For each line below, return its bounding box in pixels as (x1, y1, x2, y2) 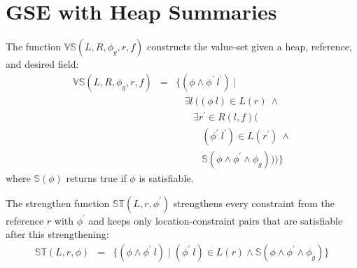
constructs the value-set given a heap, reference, (147, 39, 352, 54)
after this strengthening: (6, 227, 109, 241)
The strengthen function (6, 195, 110, 210)
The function (6, 39, 61, 54)
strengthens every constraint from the (173, 195, 335, 210)
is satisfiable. (139, 170, 194, 185)
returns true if (66, 170, 127, 185)
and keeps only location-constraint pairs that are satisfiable (88, 213, 343, 227)
